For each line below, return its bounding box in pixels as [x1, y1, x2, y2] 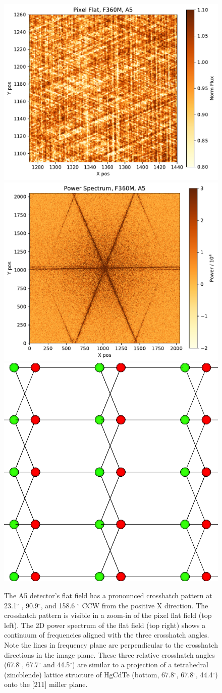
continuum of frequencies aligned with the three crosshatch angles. [4, 629, 209, 640]
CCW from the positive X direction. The [82, 600, 208, 610]
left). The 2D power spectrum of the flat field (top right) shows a [4, 619, 206, 630]
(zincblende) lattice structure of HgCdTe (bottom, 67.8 [4, 669, 174, 679]
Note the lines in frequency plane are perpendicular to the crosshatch [4, 639, 218, 650]
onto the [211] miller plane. [4, 679, 88, 689]
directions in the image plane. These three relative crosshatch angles [4, 649, 215, 660]
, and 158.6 [40, 600, 75, 610]
